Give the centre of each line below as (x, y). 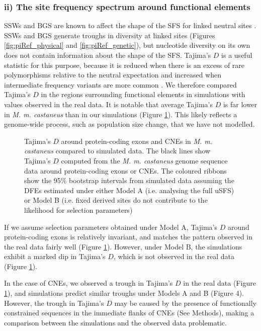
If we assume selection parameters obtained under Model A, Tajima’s (111, 227)
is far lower (240, 104)
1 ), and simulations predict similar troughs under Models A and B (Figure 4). (124, 293)
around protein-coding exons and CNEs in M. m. (137, 141)
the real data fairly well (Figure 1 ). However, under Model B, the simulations (123, 246)
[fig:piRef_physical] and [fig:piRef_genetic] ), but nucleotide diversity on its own (127, 45)
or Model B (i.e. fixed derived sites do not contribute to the (116, 200)
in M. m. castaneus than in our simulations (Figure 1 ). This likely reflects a (121, 114)
